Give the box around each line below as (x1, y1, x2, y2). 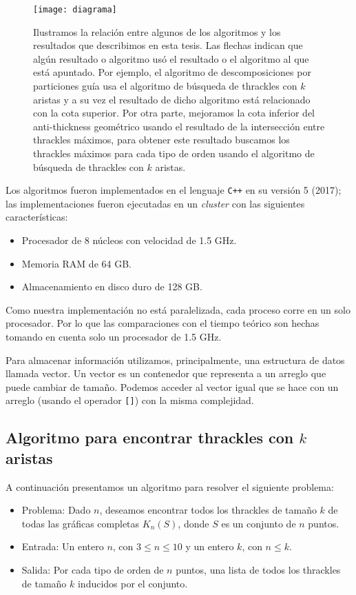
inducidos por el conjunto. (77, 576, 188, 590)
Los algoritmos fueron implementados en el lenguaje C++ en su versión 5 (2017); (6, 183, 342, 197)
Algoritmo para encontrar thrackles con (6, 427, 294, 448)
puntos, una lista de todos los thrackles (176, 563, 341, 576)
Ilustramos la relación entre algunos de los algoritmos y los (33, 24, 281, 39)
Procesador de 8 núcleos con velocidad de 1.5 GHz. (21, 233, 237, 248)
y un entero (185, 539, 234, 554)
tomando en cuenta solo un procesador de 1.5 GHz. (6, 330, 222, 343)
